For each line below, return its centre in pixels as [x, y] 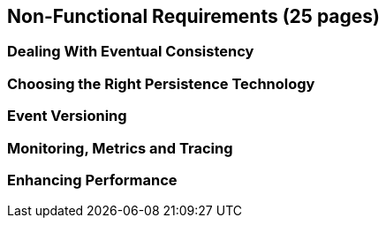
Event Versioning [67, 116]
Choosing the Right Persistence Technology [161, 83]
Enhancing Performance [92, 180]
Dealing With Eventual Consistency [131, 52]
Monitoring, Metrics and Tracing [120, 148]
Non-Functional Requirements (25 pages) [193, 16]
